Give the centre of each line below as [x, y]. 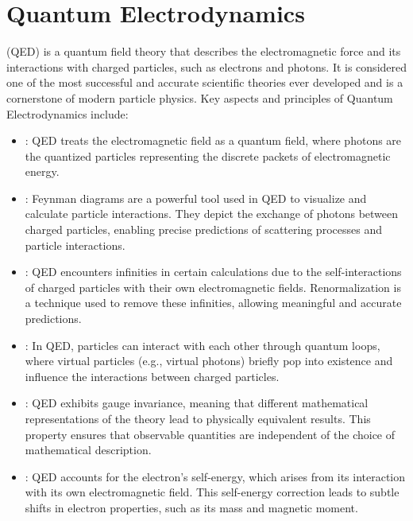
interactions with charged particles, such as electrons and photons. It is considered [207, 66]
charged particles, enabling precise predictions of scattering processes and [203, 229]
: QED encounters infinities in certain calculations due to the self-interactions [213, 272]
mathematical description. [88, 450]
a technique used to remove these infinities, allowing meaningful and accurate [213, 303]
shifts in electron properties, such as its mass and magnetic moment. [191, 507]
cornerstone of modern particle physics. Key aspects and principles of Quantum [200, 97]
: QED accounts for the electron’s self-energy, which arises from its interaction [215, 476]
